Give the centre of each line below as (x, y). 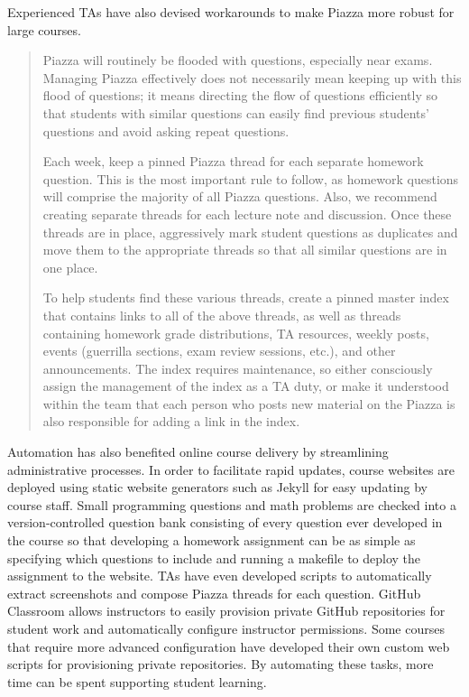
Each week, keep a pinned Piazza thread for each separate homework (233, 161)
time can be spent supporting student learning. (137, 681)
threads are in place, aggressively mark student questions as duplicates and (250, 232)
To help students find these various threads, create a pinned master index (246, 297)
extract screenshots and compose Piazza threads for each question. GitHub (214, 593)
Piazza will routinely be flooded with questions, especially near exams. (238, 60)
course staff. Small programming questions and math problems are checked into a (232, 504)
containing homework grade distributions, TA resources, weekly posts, (236, 333)
